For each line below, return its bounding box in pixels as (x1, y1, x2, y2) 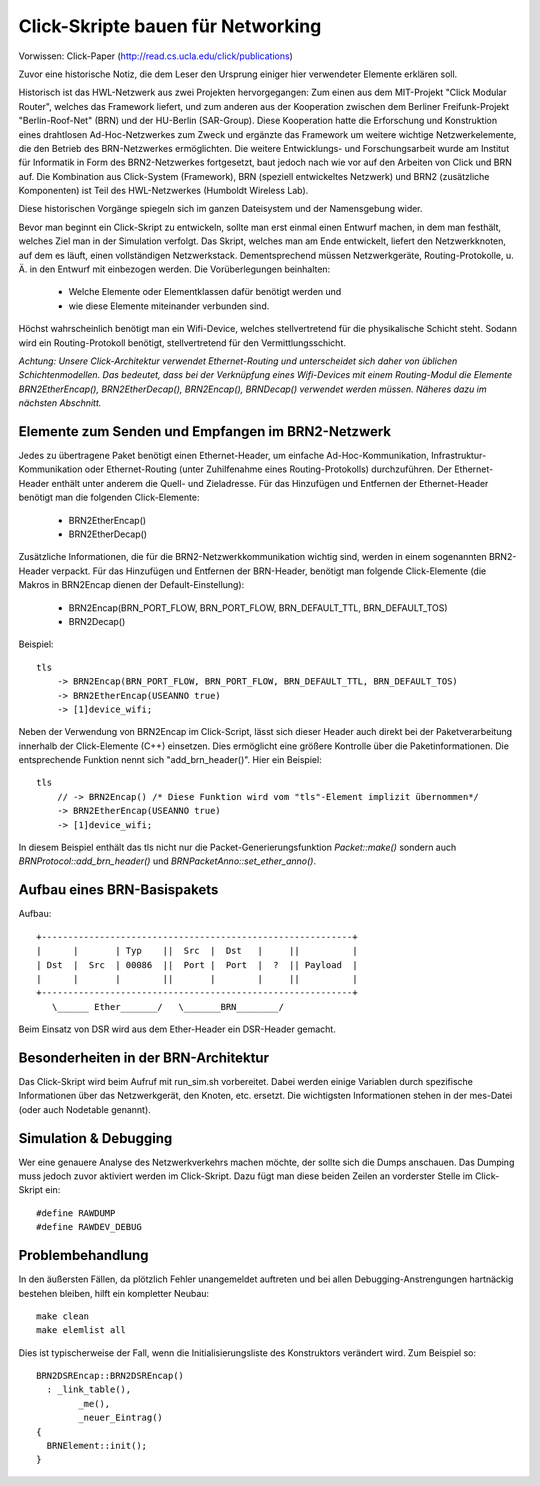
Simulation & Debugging (18, 1130, 173, 1147)
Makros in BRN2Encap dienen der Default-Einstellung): (18, 579, 245, 591)
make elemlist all (36, 1325, 127, 1336)
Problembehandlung (18, 1247, 149, 1264)
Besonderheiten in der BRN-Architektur (18, 1049, 270, 1066)
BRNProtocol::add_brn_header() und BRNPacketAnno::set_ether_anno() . (18, 855, 317, 867)
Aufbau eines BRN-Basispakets (18, 881, 219, 899)
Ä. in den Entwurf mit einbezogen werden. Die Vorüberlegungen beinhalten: (18, 263, 331, 275)
